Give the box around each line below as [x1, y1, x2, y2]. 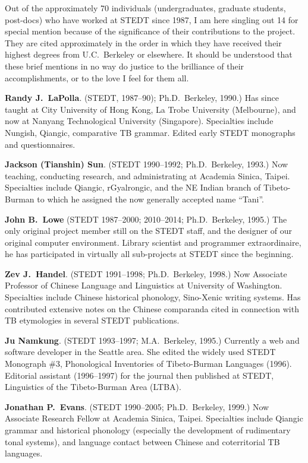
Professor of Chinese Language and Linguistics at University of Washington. [5, 279, 282, 291]
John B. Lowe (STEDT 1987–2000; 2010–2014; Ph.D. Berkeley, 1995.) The [5, 213, 287, 225]
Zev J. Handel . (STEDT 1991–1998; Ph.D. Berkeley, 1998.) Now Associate [5, 267, 287, 280]
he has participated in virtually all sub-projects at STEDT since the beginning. [5, 248, 294, 260]
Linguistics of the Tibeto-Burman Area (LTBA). [5, 380, 181, 393]
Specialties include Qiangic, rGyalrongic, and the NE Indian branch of [5, 181, 261, 194]
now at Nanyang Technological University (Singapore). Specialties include [5, 115, 274, 127]
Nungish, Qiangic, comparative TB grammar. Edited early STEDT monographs [5, 126, 296, 138]
